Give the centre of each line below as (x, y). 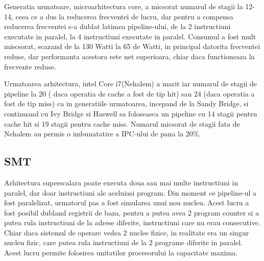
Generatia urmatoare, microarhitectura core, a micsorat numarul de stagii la (124, 6)
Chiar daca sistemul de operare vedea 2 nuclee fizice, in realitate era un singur (127, 232)
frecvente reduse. (30, 66)
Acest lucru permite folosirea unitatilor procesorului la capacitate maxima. (121, 253)
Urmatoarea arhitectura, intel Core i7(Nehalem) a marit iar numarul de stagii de (131, 84)
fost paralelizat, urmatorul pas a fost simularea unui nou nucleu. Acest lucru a (127, 203)
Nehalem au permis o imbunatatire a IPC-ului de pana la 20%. (103, 134)
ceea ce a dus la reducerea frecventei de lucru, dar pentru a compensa (124, 16)
